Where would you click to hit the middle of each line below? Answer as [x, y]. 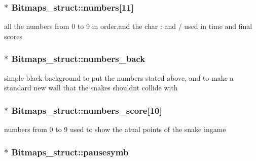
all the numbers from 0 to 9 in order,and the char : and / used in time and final [128, 26]
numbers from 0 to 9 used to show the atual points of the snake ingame [115, 129]
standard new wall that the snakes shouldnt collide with [91, 88]
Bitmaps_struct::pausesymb [70, 152]
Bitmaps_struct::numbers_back [78, 59]
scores [13, 36]
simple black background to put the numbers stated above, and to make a [119, 77]
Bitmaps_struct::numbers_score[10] [87, 110]
